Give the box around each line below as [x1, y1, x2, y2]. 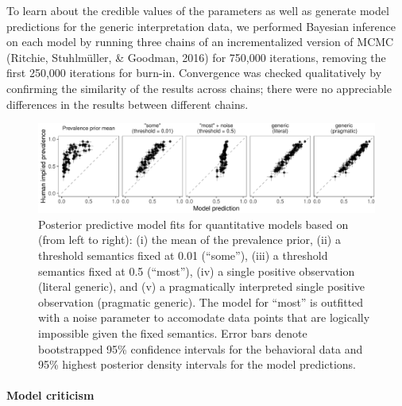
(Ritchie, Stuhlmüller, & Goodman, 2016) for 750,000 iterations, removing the [6, 48, 386, 65]
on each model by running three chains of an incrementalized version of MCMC [6, 33, 394, 50]
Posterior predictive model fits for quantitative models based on [38, 215, 349, 232]
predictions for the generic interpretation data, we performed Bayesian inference [6, 17, 396, 34]
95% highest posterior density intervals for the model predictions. [38, 356, 356, 373]
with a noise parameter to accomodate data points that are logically [38, 309, 370, 326]
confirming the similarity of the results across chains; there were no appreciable [6, 79, 392, 96]
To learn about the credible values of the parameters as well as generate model [6, 2, 389, 18]
